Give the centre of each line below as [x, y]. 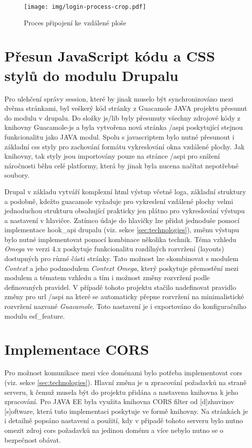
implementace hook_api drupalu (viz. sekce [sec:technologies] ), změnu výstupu [122, 230]
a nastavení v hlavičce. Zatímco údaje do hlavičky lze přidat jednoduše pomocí [122, 220]
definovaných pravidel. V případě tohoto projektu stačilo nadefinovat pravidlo [120, 287]
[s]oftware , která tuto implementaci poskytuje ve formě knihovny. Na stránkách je [126, 411]
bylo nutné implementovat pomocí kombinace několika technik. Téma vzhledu [120, 239]
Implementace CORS [77, 349]
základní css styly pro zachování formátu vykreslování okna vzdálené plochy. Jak [125, 146]
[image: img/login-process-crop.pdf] [85, 7]
